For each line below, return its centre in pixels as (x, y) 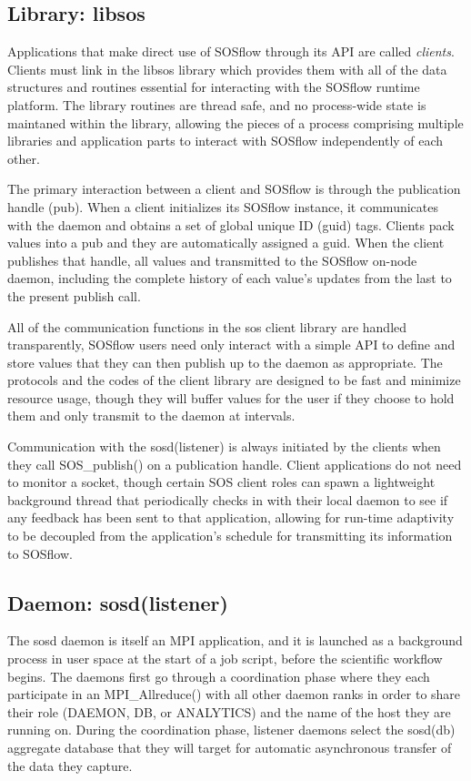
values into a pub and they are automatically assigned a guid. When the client (226, 243)
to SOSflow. (40, 553)
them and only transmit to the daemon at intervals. (151, 416)
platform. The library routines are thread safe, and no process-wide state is (217, 104)
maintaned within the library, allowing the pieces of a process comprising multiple (235, 122)
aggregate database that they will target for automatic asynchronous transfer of (230, 747)
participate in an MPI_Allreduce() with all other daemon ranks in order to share (234, 694)
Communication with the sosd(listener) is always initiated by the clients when (224, 446)
